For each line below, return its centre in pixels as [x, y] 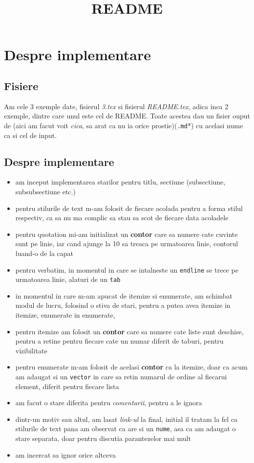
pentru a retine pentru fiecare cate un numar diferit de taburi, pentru [119, 341]
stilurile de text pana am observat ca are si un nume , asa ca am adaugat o [126, 428]
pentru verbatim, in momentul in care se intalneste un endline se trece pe [127, 269]
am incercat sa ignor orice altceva [65, 454]
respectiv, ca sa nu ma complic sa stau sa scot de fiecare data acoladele [122, 218]
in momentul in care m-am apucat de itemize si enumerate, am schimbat [124, 295]
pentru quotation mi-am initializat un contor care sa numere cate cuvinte [127, 234]
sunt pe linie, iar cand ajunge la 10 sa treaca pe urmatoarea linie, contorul [127, 243]
